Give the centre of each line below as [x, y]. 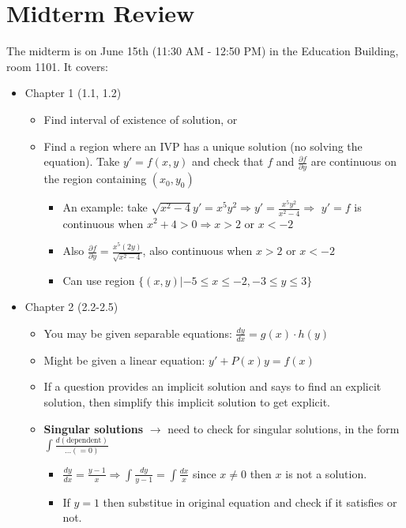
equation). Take [82, 161]
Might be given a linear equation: [124, 359]
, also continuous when [197, 251]
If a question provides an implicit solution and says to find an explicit [212, 386]
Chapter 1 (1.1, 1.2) [73, 93]
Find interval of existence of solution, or [141, 119]
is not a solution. [326, 473]
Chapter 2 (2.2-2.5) [71, 307]
